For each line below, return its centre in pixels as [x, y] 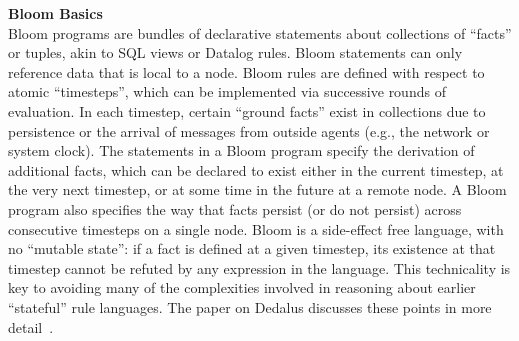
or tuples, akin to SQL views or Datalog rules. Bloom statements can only [235, 52]
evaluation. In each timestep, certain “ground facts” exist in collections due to [247, 110]
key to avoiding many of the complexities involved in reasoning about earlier [242, 287]
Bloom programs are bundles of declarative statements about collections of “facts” [260, 32]
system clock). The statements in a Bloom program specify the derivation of [241, 150]
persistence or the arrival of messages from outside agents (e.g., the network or [249, 130]
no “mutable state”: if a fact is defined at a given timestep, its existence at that [252, 248]
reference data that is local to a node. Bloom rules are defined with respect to [246, 71]
